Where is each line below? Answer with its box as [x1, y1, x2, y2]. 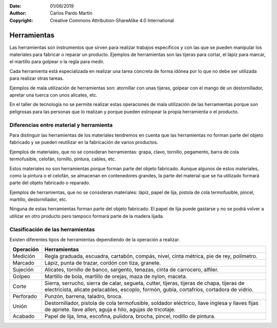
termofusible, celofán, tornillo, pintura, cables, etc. [9, 156, 116, 162]
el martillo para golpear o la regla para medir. [9, 59, 105, 65]
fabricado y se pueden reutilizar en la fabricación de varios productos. [9, 139, 159, 145]
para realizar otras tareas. [9, 75, 64, 82]
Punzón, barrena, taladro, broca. [44, 293, 123, 300]
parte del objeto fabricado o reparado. [9, 180, 91, 186]
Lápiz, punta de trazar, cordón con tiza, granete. [44, 260, 161, 267]
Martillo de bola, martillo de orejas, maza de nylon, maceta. [44, 273, 187, 280]
